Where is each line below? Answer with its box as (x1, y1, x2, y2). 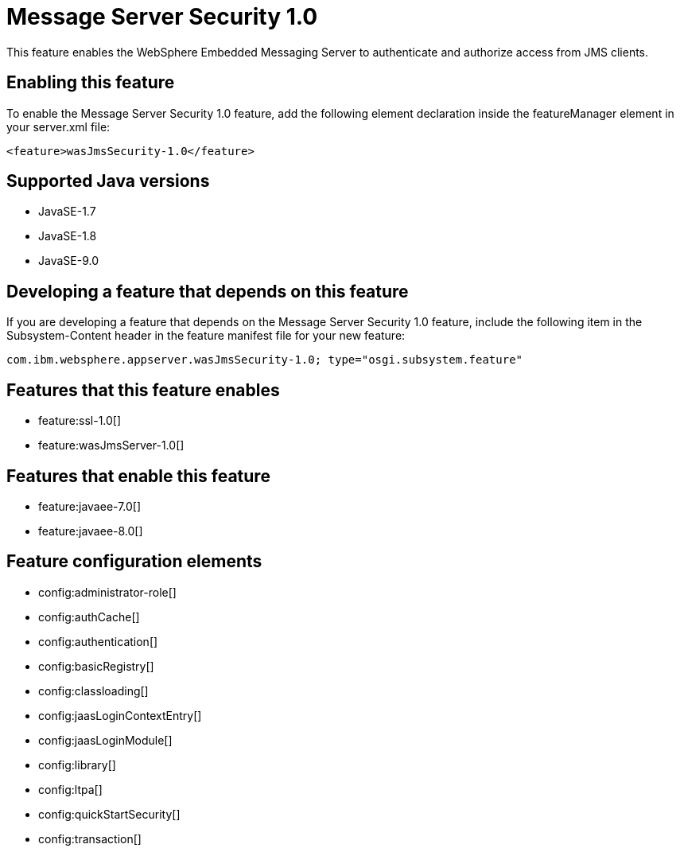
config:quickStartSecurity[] (38, 807, 181, 821)
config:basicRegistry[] (38, 659, 154, 673)
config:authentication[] (38, 634, 158, 648)
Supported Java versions (6, 171, 210, 192)
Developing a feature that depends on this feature (6, 281, 409, 302)
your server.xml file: (6, 119, 111, 134)
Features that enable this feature (6, 465, 270, 486)
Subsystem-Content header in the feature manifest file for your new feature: (6, 329, 406, 343)
